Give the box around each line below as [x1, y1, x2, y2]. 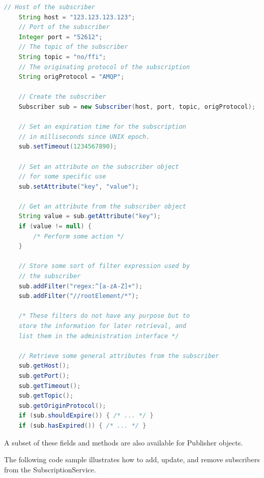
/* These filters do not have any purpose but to [18, 312, 190, 320]
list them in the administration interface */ [18, 332, 179, 340]
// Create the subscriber [18, 93, 106, 101]
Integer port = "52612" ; [18, 33, 103, 41]
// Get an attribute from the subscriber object [18, 202, 186, 210]
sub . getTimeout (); [18, 382, 81, 390]
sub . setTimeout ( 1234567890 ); [18, 143, 117, 151]
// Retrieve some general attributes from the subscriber [18, 352, 219, 360]
